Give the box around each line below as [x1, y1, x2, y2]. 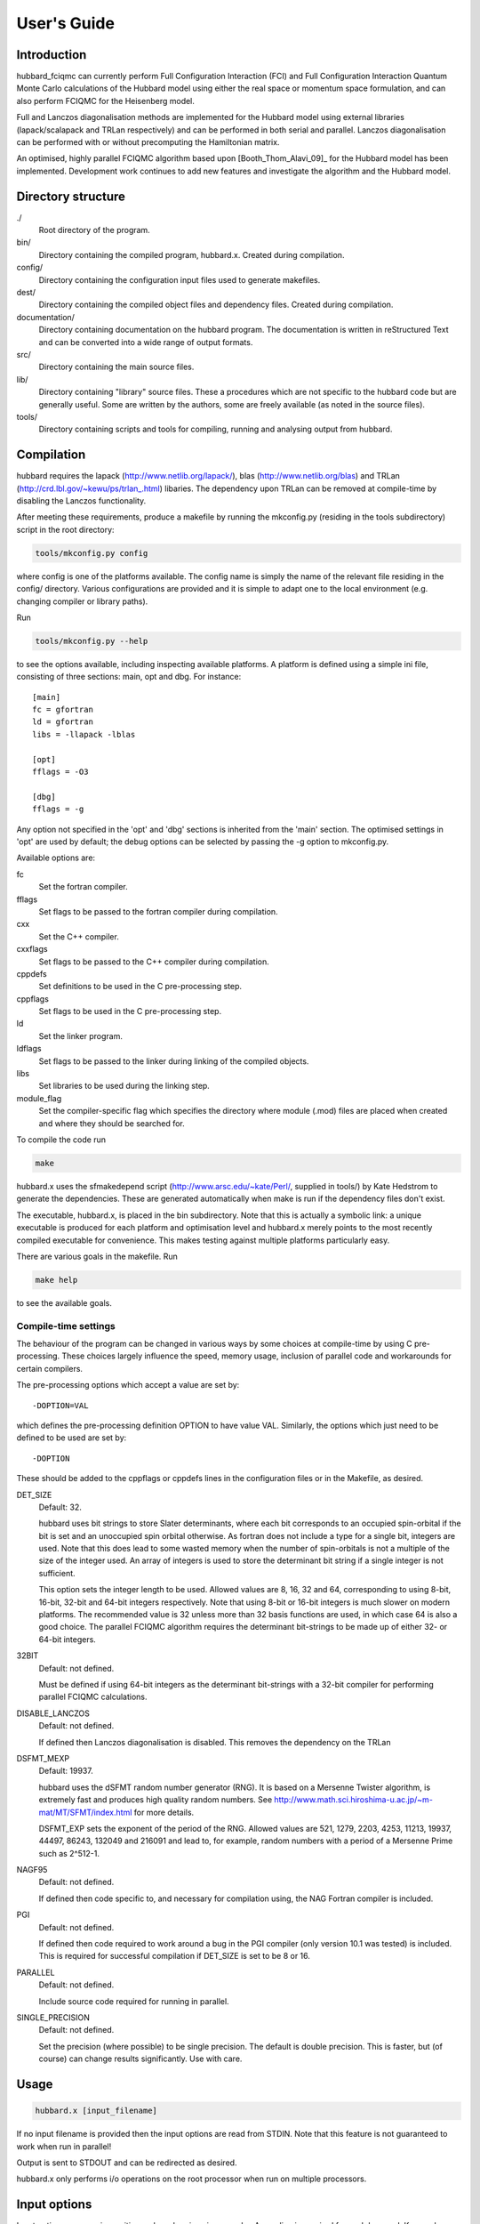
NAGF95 [16, 1865, 48, 1875]
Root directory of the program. [38, 225, 150, 236]
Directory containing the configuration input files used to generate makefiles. [38, 274, 321, 285]
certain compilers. [16, 1363, 84, 1374]
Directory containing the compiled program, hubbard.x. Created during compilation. [38, 249, 345, 260]
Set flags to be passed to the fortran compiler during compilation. [38, 906, 279, 916]
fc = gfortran [32, 705, 93, 715]
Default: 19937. [38, 1766, 93, 1777]
